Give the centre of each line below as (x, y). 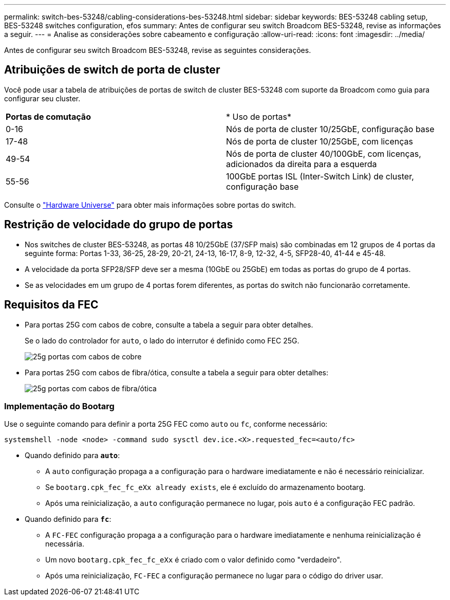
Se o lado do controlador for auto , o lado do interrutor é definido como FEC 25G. (162, 340)
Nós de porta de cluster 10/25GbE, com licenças (320, 141)
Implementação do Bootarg (59, 406)
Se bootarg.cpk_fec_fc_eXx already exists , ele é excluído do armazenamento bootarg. (205, 487)
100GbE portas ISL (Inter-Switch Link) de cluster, (320, 176)
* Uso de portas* (259, 116)
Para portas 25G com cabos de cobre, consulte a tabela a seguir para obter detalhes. (169, 324)
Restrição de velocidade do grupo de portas (119, 225)
